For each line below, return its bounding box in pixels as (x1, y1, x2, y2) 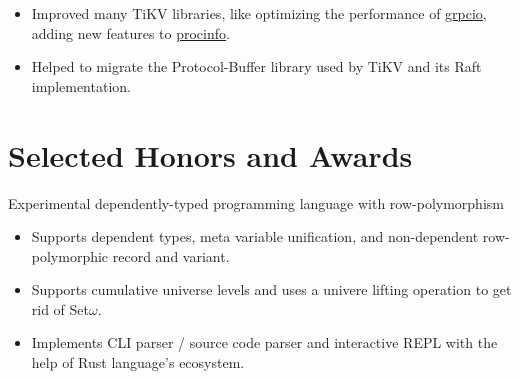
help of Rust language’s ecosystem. (31, 352, 245, 373)
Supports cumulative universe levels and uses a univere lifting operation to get (31, 279, 512, 300)
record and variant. (112, 245, 230, 266)
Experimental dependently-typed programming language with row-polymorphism (8, 192, 504, 213)
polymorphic (31, 245, 109, 266)
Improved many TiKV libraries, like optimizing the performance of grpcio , (31, 3, 487, 23)
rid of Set (31, 298, 90, 319)
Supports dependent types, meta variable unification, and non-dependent (31, 226, 479, 247)
